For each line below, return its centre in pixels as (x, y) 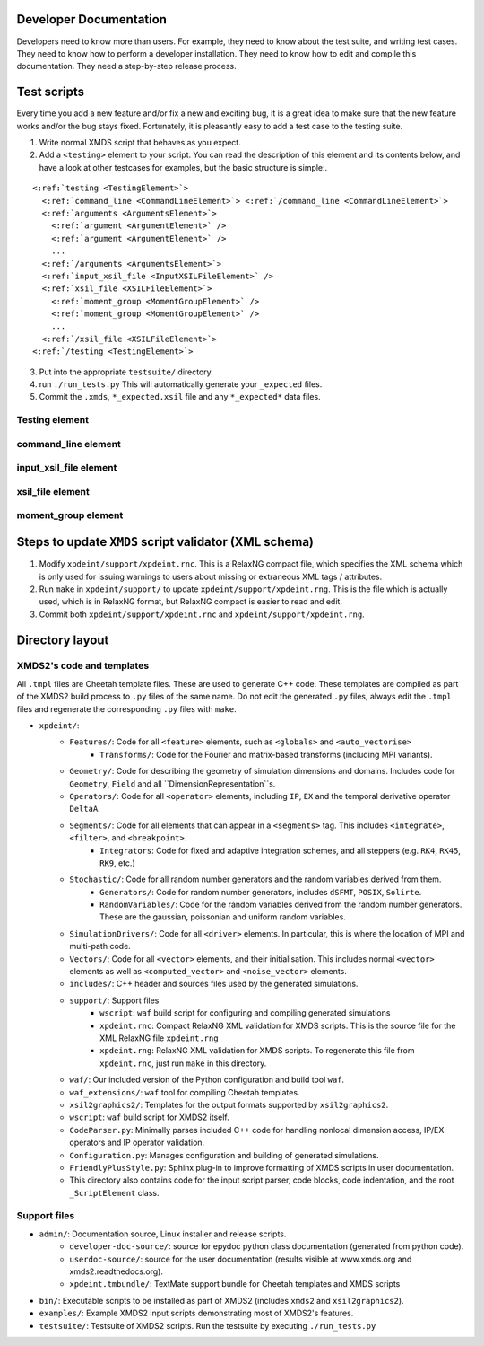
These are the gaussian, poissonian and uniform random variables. (223, 917)
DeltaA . (85, 809)
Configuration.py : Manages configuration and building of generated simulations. (224, 1155)
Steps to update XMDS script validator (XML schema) (165, 542)
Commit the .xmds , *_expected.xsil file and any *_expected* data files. (180, 397)
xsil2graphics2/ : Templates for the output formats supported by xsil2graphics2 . (229, 1104)
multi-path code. (100, 946)
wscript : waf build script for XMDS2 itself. (149, 1117)
